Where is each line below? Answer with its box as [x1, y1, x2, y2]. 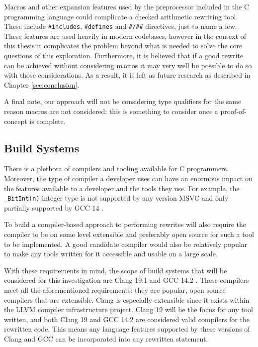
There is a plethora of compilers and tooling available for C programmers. [4, 163, 229, 174]
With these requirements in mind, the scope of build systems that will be [4, 265, 227, 275]
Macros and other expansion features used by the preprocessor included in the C [4, 1, 250, 11]
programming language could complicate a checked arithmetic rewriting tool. [4, 11, 238, 21]
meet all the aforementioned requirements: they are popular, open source [4, 284, 226, 295]
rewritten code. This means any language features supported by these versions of [4, 324, 250, 334]
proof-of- [220, 106, 247, 116]
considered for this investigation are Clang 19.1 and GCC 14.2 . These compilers [4, 275, 249, 285]
